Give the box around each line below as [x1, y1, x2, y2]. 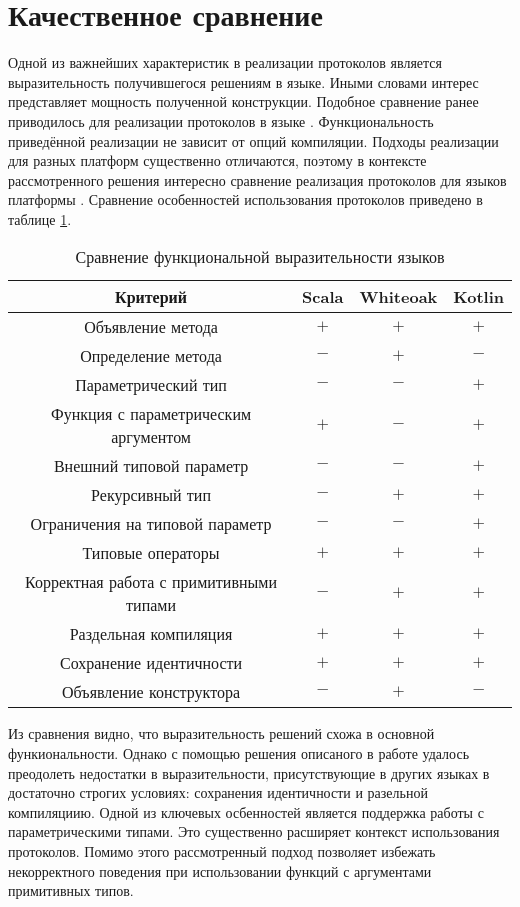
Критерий [115, 285, 188, 309]
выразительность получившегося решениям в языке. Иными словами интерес [8, 71, 479, 92]
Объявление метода [84, 315, 218, 339]
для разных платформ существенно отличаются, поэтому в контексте [8, 150, 427, 171]
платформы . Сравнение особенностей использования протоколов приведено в [8, 189, 483, 210]
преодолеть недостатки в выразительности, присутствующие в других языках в [8, 762, 490, 783]
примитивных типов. [8, 880, 134, 901]
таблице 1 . [8, 208, 72, 229]
